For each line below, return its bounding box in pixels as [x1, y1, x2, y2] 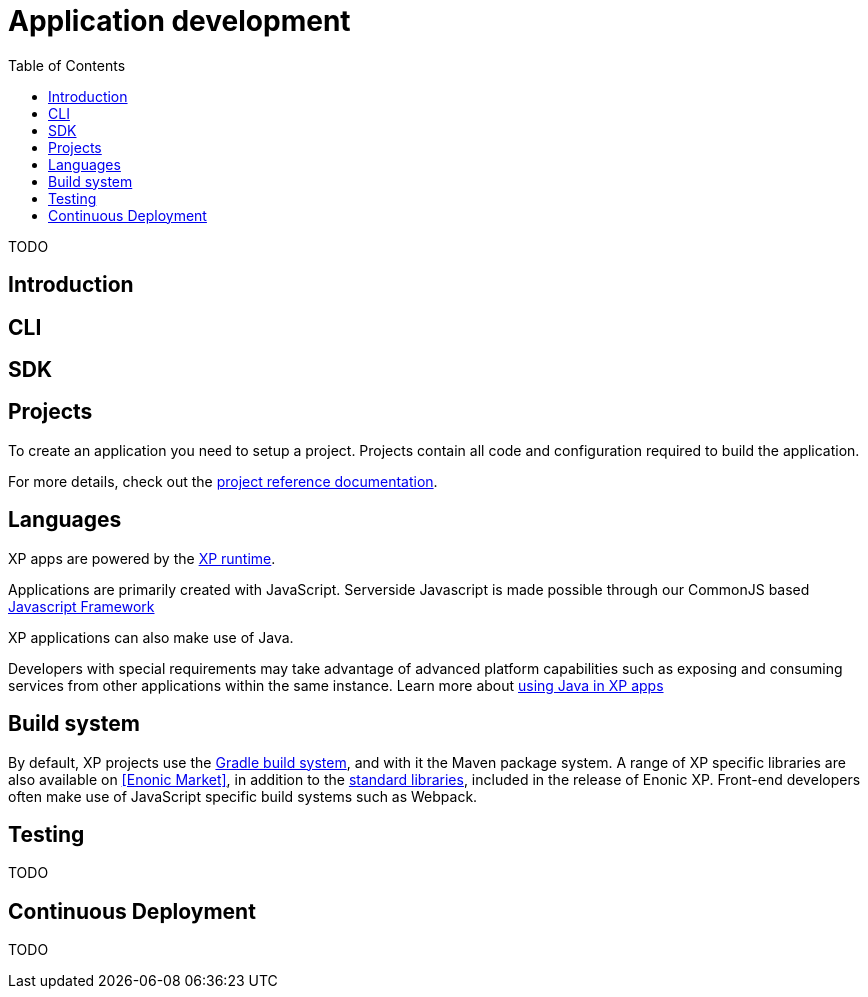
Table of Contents [8, 56, 126, 74]
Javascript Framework [8, 597, 155, 615]
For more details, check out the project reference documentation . [8, 472, 438, 490]
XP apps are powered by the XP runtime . [8, 549, 276, 567]
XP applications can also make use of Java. [8, 628, 294, 646]
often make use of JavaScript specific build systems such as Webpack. [8, 787, 478, 805]
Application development [8, 4, 351, 38]
